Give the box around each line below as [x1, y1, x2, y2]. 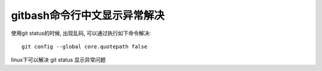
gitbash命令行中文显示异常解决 [11, 9, 165, 22]
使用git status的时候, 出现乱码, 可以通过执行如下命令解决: [11, 30, 151, 37]
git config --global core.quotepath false [21, 43, 148, 50]
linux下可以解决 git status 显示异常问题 [11, 56, 106, 63]
